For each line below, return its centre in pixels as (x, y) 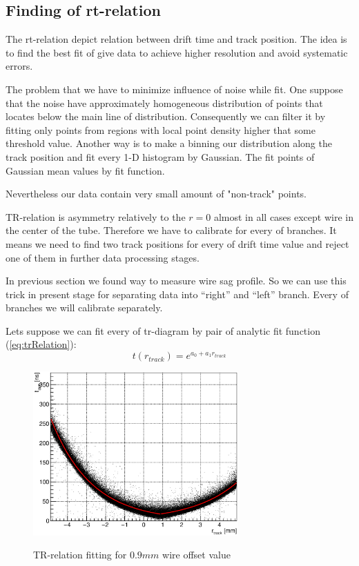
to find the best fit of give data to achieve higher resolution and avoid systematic (177, 52)
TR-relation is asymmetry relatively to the (96, 216)
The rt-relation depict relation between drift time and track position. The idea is (176, 39)
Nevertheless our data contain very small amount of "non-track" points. (156, 194)
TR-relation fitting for (80, 555)
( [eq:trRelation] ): (41, 344)
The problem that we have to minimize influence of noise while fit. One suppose (174, 89)
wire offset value (196, 555)
